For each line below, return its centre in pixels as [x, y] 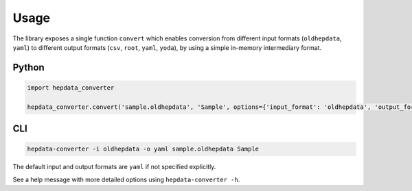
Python [28, 67]
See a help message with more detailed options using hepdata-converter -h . [126, 179]
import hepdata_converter [71, 88]
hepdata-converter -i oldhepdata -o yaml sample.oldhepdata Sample [143, 149]
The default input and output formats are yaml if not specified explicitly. [114, 167]
